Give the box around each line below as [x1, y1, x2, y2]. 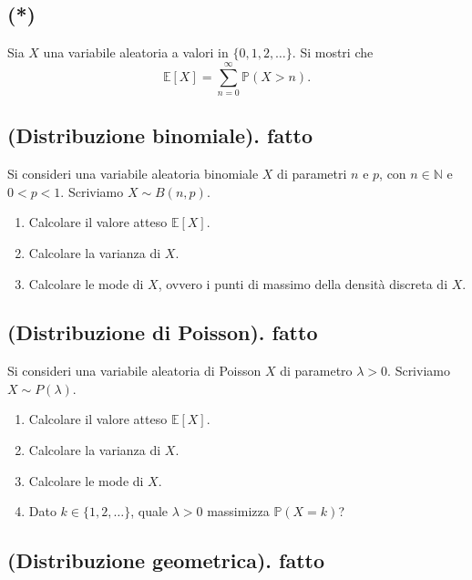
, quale [130, 502, 169, 521]
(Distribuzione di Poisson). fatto [7, 318, 318, 347]
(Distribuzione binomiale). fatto [7, 121, 313, 150]
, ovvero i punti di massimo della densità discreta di [158, 274, 448, 293]
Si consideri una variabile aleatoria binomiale [7, 164, 259, 183]
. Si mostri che [292, 43, 374, 62]
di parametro [280, 361, 353, 380]
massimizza [207, 502, 270, 521]
